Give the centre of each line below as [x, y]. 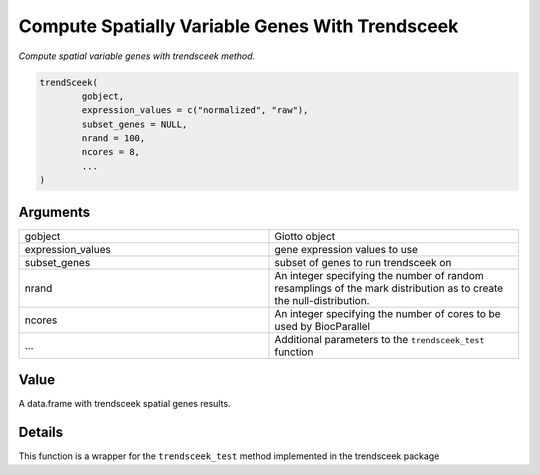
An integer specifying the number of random [379, 275]
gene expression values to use [346, 249]
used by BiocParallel [322, 326]
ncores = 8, [110, 152]
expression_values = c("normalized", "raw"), [195, 110]
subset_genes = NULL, [134, 124]
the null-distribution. [322, 300]
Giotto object [305, 236]
